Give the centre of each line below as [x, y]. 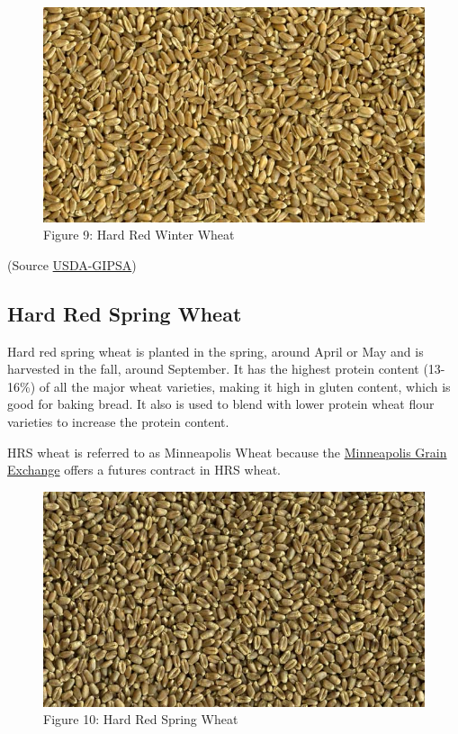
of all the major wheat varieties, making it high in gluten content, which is [245, 386]
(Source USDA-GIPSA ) [72, 264]
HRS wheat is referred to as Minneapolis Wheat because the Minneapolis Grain [227, 452]
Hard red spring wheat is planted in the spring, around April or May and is [216, 351]
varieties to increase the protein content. [118, 422]
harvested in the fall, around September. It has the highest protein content [213, 369]
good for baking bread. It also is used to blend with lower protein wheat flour [221, 404]
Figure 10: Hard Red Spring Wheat [141, 719]
